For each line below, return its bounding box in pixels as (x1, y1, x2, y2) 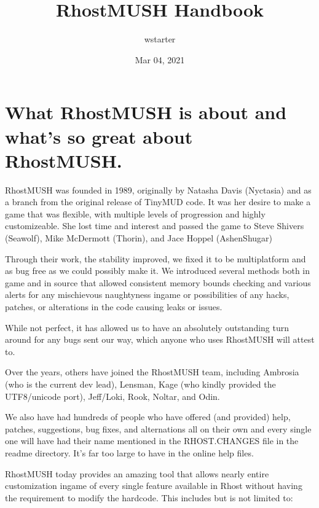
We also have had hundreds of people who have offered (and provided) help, (5, 410, 291, 423)
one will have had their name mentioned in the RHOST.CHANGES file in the (5, 434, 299, 447)
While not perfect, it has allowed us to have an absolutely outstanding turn (5, 321, 289, 334)
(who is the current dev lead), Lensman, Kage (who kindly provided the (5, 377, 276, 390)
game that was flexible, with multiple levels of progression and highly (5, 207, 266, 220)
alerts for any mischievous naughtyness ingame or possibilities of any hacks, (5, 288, 289, 301)
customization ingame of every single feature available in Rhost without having (5, 479, 302, 492)
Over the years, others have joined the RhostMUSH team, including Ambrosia (5, 365, 299, 378)
